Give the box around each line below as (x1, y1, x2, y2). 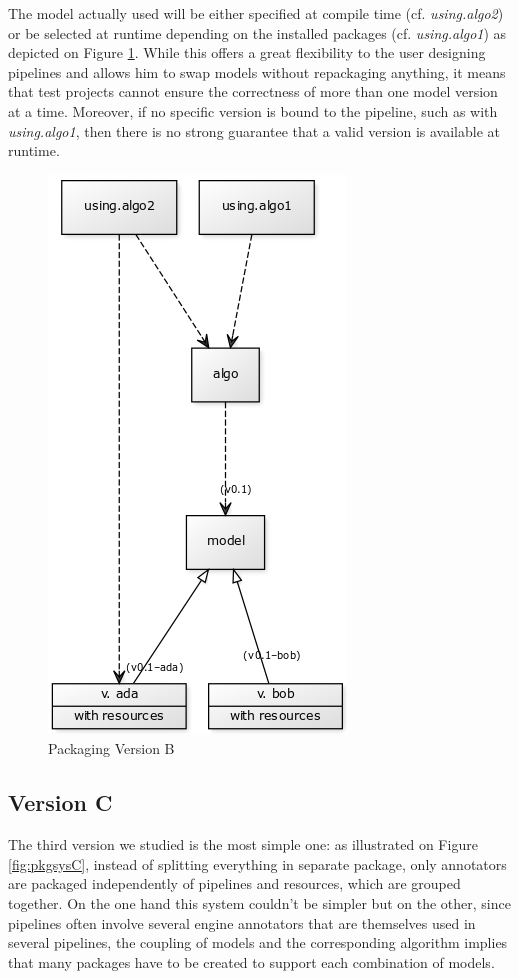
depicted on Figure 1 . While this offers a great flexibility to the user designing (8, 42, 486, 63)
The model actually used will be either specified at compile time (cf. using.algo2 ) (8, 3, 504, 23)
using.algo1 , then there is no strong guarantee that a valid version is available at (8, 120, 500, 141)
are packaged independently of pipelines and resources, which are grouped (8, 873, 461, 894)
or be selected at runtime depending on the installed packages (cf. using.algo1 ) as (8, 22, 507, 43)
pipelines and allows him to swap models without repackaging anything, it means (8, 61, 506, 82)
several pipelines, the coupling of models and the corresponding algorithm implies (8, 932, 508, 953)
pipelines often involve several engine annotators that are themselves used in (8, 912, 476, 933)
